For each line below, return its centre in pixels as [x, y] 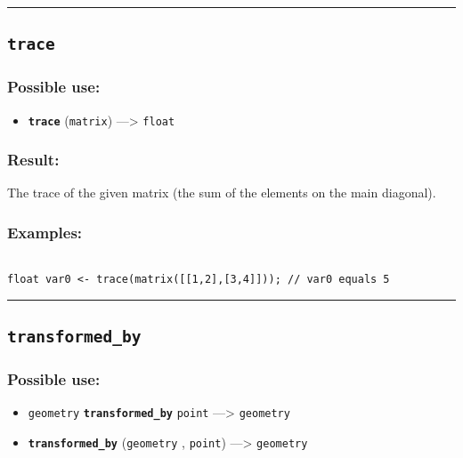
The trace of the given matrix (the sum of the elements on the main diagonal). [222, 193]
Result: [33, 160]
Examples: [45, 232]
